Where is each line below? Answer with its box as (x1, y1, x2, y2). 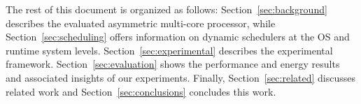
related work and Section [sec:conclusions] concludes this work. (6, 84, 276, 98)
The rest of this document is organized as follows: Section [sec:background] (6, 2, 327, 16)
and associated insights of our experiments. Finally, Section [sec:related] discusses (6, 70, 356, 84)
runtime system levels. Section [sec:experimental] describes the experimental (6, 43, 333, 57)
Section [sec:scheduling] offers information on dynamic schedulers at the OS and (6, 29, 350, 44)
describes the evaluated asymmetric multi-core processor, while (6, 15, 276, 30)
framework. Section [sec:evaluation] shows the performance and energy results (6, 57, 340, 71)
